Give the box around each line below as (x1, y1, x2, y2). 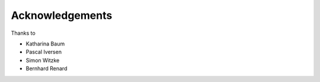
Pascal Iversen (25, 48, 62, 55)
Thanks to (11, 29, 36, 37)
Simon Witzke (25, 57, 60, 64)
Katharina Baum (25, 40, 65, 47)
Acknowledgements (11, 9, 113, 22)
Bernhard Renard (25, 65, 68, 72)
